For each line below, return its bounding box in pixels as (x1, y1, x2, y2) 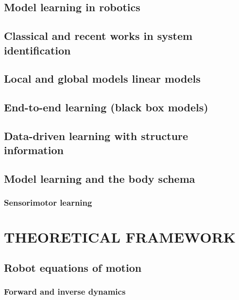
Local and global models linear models (4, 71, 201, 86)
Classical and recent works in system (4, 28, 193, 43)
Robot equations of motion (4, 260, 142, 275)
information (4, 142, 64, 158)
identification (4, 42, 71, 57)
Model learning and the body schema (4, 171, 195, 186)
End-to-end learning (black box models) (4, 100, 208, 115)
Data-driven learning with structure (4, 128, 188, 143)
